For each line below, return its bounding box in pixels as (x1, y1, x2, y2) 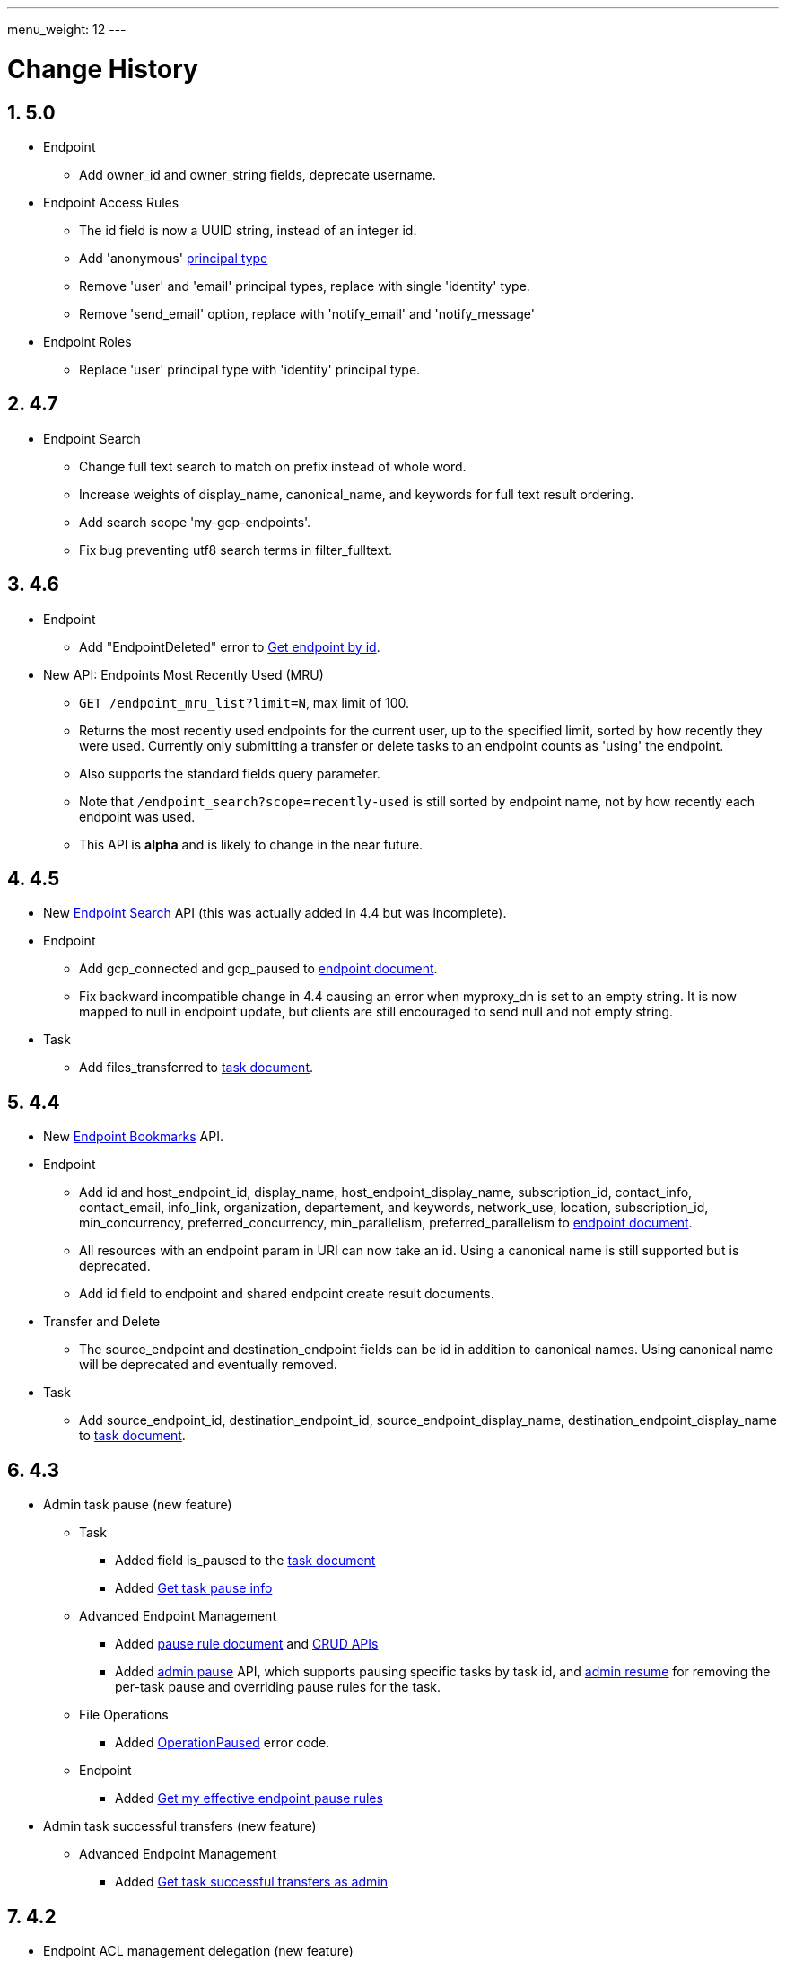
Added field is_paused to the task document (115, 1552, 376, 1569)
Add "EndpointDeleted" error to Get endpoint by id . (79, 638, 380, 655)
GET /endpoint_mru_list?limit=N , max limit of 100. (79, 694, 410, 710)
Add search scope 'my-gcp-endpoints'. (79, 514, 311, 530)
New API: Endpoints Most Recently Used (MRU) (43, 666, 324, 682)
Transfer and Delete (43, 1314, 161, 1330)
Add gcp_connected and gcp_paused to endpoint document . (79, 961, 438, 977)
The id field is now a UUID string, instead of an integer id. (79, 222, 417, 238)
